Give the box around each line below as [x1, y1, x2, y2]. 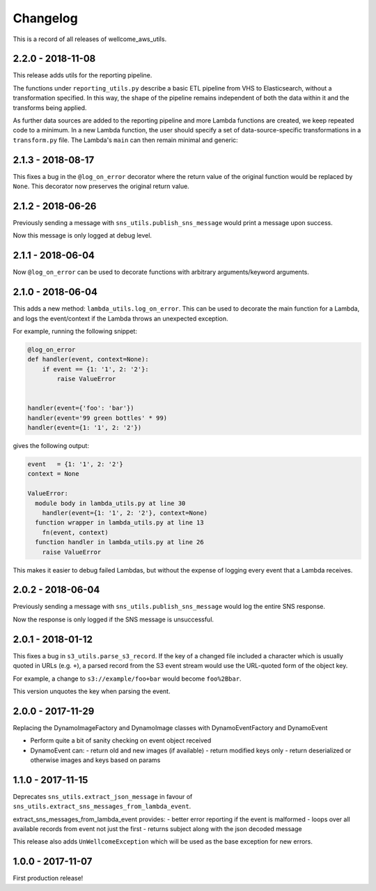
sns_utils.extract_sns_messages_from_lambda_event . [13, 802, 191, 811]
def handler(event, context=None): [27, 355, 149, 364]
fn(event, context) [42, 528, 109, 536]
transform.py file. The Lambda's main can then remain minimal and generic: [13, 136, 238, 144]
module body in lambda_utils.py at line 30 [35, 499, 186, 507]
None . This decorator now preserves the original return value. [13, 182, 189, 191]
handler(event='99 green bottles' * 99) [27, 414, 167, 421]
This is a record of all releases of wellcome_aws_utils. [13, 35, 167, 43]
